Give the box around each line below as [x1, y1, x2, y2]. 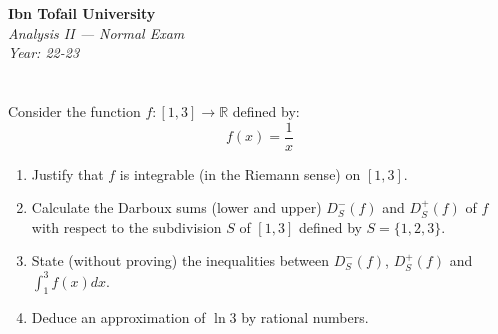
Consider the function [8, 100, 141, 121]
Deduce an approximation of [31, 307, 206, 328]
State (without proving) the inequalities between [31, 250, 330, 271]
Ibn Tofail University [8, 3, 156, 23]
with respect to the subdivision [31, 216, 222, 237]
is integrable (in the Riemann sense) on [119, 163, 361, 184]
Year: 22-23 [8, 42, 80, 63]
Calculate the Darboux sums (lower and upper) [31, 197, 322, 218]
